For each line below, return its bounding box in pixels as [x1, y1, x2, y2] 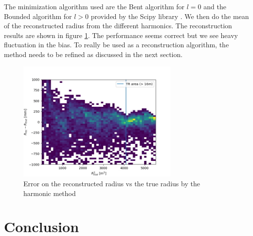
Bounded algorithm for [4, 11, 72, 21]
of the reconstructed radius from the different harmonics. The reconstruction [4, 20, 232, 31]
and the [203, 1, 226, 11]
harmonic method [23, 188, 76, 198]
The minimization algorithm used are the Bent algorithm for [4, 1, 185, 11]
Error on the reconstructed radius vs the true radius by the [23, 178, 200, 188]
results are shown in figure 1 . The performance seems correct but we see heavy [4, 30, 238, 40]
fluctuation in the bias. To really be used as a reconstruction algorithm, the [4, 39, 229, 50]
